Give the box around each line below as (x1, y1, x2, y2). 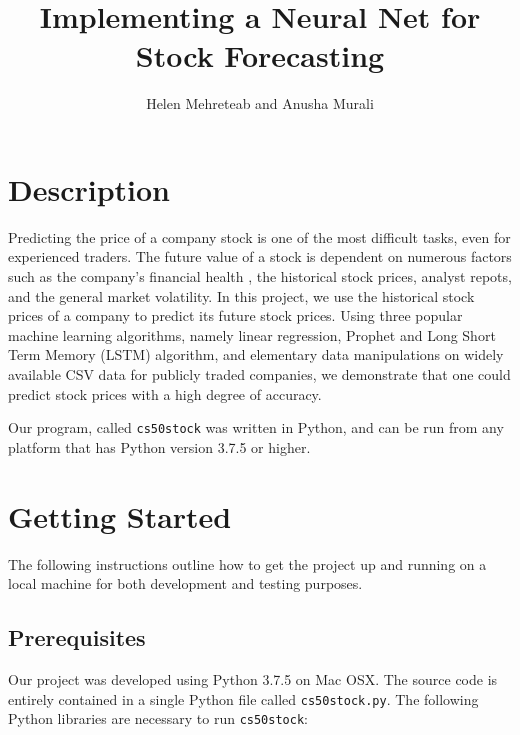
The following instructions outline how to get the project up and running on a (8, 553, 487, 574)
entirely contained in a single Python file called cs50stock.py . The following (8, 688, 479, 709)
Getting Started (8, 495, 232, 536)
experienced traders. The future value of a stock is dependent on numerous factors (8, 246, 512, 267)
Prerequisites (8, 622, 146, 653)
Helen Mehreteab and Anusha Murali (146, 93, 374, 114)
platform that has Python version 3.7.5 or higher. (8, 436, 311, 457)
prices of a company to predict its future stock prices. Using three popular (8, 305, 463, 326)
